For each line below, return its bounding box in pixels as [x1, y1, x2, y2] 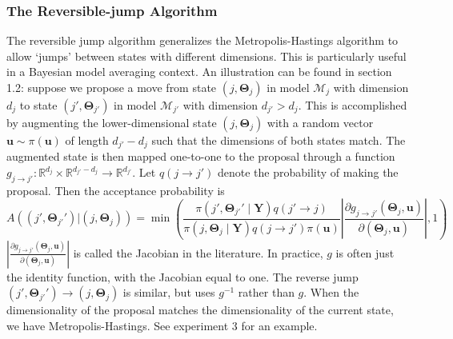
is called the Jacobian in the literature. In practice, [73, 244, 323, 261]
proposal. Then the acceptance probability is [6, 181, 225, 198]
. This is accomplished [298, 97, 407, 113]
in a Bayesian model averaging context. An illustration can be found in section [6, 63, 392, 80]
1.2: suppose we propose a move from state [6, 79, 217, 95]
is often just [335, 244, 395, 261]
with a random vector [267, 114, 374, 130]
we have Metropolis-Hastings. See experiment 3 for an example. [6, 317, 318, 333]
